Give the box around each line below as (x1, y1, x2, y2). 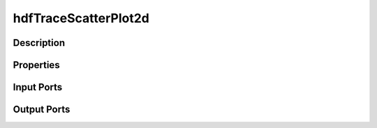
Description (13, 37, 66, 49)
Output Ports (13, 104, 71, 115)
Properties (13, 59, 60, 71)
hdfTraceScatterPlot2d (13, 10, 149, 26)
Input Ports (13, 81, 63, 93)
